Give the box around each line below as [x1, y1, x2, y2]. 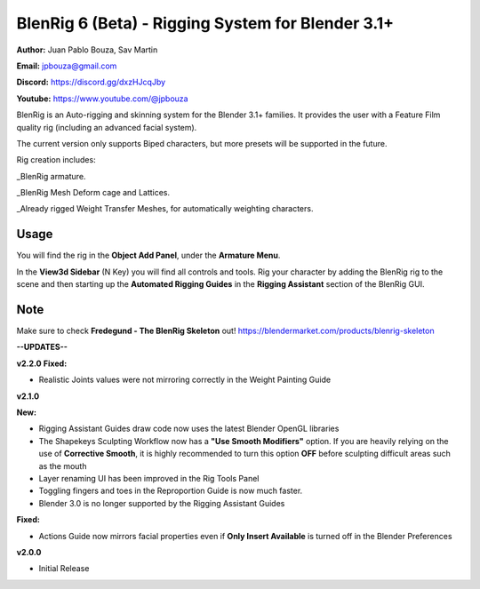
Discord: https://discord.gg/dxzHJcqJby [16, 76, 166, 88]
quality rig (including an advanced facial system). [16, 122, 197, 132]
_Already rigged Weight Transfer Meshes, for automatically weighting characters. [16, 203, 314, 214]
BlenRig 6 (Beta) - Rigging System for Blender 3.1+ [16, 13, 395, 33]
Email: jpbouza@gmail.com [16, 60, 117, 71]
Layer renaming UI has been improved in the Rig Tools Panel [38, 473, 260, 483]
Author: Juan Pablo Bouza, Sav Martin [16, 44, 158, 55]
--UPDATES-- [16, 342, 68, 353]
